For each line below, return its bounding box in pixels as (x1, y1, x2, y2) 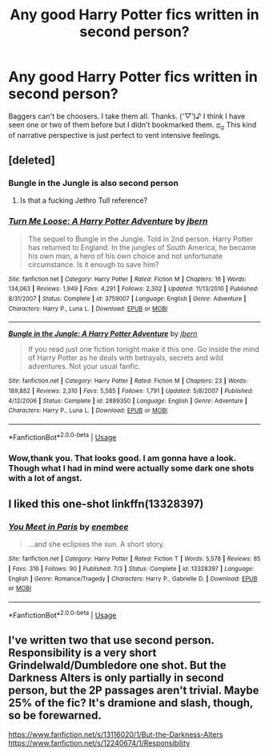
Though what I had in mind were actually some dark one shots (8, 463, 255, 474)
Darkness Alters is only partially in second (8, 671, 224, 685)
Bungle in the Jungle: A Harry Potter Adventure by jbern (8, 329, 198, 338)
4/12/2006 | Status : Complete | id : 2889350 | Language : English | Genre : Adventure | (8, 397, 248, 405)
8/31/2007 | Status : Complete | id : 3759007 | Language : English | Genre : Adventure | (8, 295, 247, 303)
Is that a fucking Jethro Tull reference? (19, 196, 148, 205)
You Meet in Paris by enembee (8, 521, 129, 532)
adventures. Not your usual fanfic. (27, 362, 141, 371)
